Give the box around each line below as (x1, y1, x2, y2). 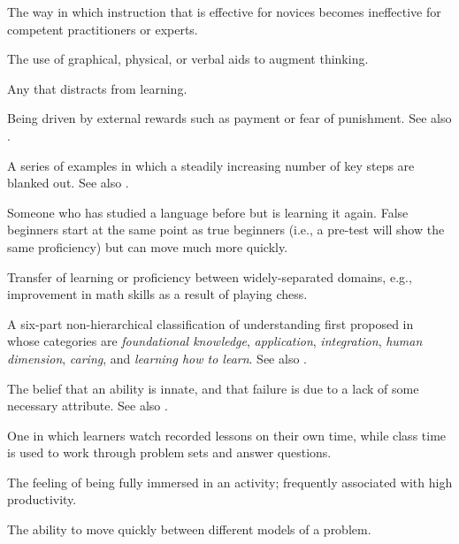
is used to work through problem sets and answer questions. (7, 443, 332, 462)
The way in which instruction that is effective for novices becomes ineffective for (7, 3, 441, 20)
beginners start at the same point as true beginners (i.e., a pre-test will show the (7, 220, 445, 239)
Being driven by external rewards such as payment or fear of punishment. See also (7, 109, 452, 127)
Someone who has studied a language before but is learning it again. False (7, 203, 409, 221)
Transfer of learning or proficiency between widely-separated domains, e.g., (7, 267, 412, 286)
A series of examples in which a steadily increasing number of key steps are (7, 156, 415, 174)
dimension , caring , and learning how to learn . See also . (7, 349, 307, 367)
